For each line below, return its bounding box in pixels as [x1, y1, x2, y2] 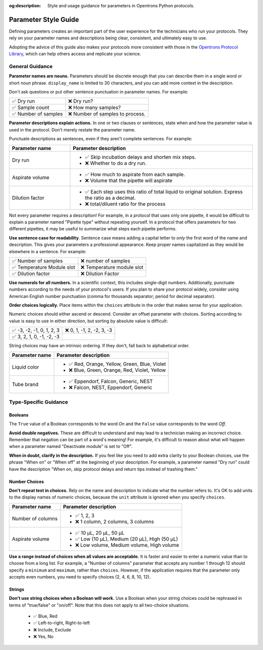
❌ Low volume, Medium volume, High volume [75, 541, 180, 548]
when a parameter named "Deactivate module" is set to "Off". [9, 444, 133, 449]
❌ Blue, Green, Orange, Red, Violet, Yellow [69, 367, 166, 373]
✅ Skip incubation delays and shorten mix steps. [85, 153, 196, 160]
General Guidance [9, 63, 53, 70]
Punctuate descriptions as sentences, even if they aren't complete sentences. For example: [9, 136, 192, 142]
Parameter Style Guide [9, 15, 79, 24]
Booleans [9, 412, 29, 418]
